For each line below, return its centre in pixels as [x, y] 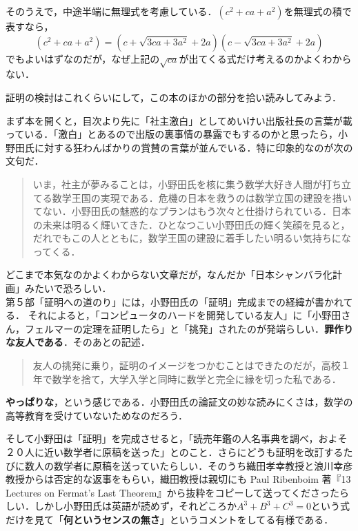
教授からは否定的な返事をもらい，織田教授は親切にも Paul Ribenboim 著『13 [178, 479]
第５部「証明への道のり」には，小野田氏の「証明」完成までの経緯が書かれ [175, 301]
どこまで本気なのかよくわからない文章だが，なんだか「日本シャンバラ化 [169, 274]
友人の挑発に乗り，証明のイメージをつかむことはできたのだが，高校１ [191, 365]
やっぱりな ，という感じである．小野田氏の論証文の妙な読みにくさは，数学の [179, 402]
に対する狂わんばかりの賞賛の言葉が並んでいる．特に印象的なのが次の [193, 147]
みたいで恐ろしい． [68, 288]
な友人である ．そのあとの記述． [78, 342]
